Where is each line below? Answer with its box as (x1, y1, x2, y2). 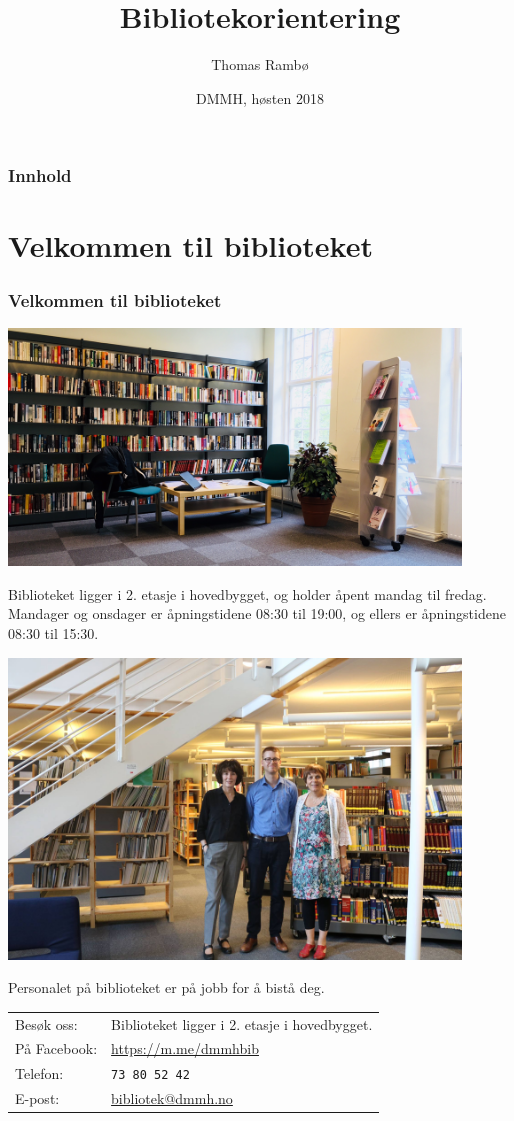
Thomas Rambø (211, 54, 309, 75)
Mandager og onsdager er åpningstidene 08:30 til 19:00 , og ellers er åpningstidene (8, 603, 506, 624)
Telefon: (15, 1063, 64, 1084)
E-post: (15, 1088, 60, 1109)
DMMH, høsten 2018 (196, 87, 324, 108)
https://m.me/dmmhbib (111, 1038, 259, 1059)
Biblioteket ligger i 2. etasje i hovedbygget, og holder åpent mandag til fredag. (8, 583, 487, 604)
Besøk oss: (15, 1013, 78, 1034)
